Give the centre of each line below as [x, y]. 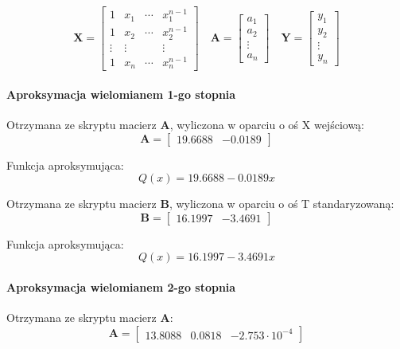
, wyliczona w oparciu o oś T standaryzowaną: [282, 204]
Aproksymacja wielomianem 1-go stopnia [121, 94]
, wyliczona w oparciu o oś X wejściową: [267, 124]
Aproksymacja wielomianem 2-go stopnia [121, 286]
